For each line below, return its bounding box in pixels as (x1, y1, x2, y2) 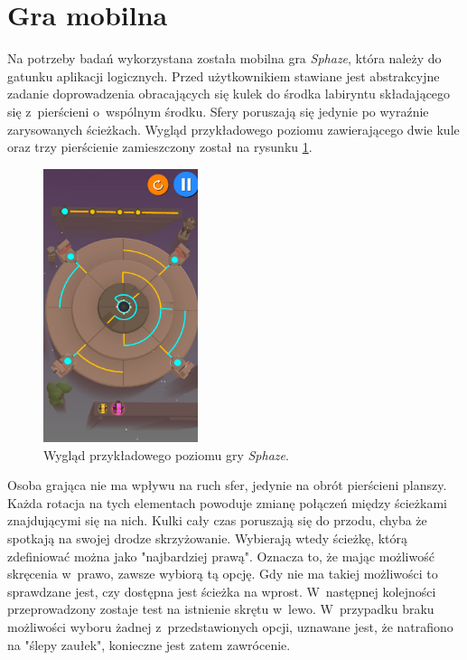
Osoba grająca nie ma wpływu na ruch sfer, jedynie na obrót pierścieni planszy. (7, 476, 447, 495)
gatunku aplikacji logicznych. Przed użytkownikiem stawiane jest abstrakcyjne (7, 66, 440, 85)
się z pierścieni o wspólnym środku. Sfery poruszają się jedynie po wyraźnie (7, 101, 429, 120)
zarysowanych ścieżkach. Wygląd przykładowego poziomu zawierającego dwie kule (7, 119, 460, 138)
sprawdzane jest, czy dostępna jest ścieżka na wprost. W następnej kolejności (7, 581, 436, 600)
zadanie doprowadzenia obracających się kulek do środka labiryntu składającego (7, 84, 451, 103)
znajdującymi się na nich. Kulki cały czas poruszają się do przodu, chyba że (7, 511, 427, 530)
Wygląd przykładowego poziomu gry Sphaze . (43, 445, 289, 464)
